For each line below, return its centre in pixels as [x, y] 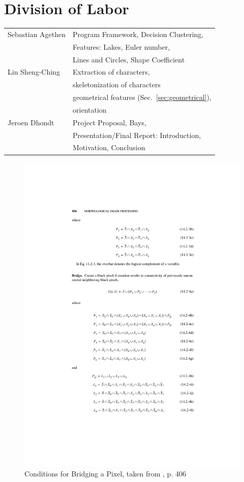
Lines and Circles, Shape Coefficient [129, 59]
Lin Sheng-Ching [34, 72]
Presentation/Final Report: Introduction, [137, 135]
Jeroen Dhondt [31, 122]
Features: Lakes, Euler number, [121, 46]
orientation [90, 109]
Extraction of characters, [111, 72]
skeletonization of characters [117, 84]
